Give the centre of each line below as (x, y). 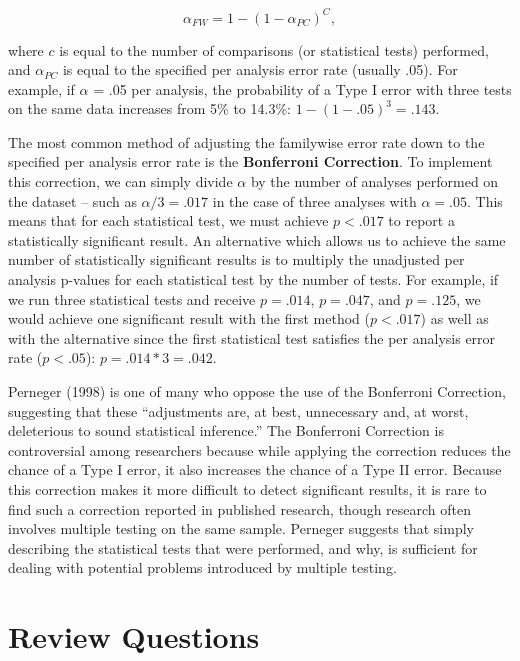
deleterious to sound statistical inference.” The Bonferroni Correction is (226, 430)
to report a (421, 220)
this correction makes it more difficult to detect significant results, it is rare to (247, 488)
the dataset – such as (72, 200)
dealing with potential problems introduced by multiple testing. (202, 567)
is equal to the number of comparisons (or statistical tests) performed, (274, 49)
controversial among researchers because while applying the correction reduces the (259, 449)
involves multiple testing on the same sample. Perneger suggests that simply (241, 528)
